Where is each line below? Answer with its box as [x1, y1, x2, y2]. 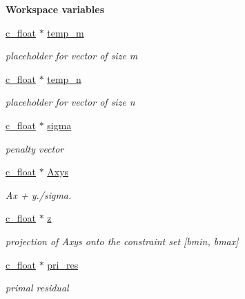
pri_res [47, 257, 79, 271]
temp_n [47, 71, 81, 86]
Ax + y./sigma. [6, 187, 72, 202]
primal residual [6, 280, 69, 295]
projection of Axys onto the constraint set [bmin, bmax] [6, 233, 239, 248]
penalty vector [6, 141, 64, 155]
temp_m [47, 25, 84, 39]
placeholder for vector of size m [6, 48, 138, 63]
